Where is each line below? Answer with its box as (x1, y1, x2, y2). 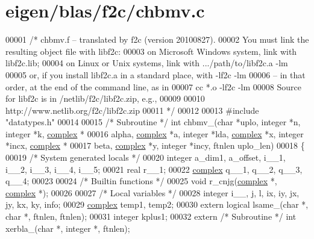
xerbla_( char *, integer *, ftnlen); (5, 222, 130, 234)
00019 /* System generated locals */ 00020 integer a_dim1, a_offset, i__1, (5, 151, 286, 164)
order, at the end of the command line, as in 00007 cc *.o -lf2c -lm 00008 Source (5, 80, 301, 93)
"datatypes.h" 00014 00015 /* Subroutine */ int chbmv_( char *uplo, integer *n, (5, 116, 301, 128)
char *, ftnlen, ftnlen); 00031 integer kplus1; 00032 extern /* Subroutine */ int (5, 210, 297, 223)
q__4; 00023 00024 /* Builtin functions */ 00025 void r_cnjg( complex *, (5, 175, 277, 187)
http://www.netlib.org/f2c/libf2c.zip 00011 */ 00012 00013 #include (5, 104, 259, 116)
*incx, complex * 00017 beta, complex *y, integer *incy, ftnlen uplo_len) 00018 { (5, 139, 305, 152)
